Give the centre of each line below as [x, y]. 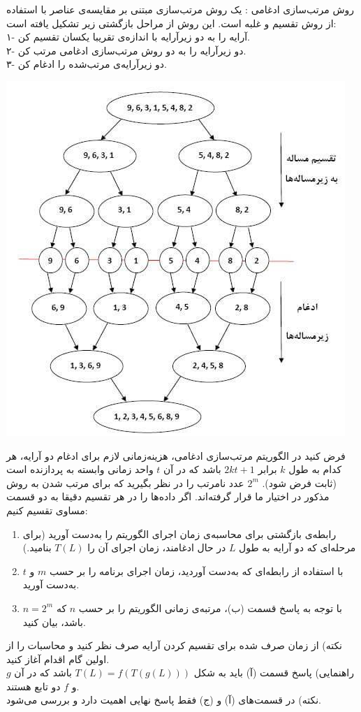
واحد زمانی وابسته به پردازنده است [80, 469]
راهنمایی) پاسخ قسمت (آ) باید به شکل [274, 673]
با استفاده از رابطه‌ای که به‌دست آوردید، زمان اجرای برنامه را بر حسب [196, 571]
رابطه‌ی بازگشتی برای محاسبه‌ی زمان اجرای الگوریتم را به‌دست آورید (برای [179, 533]
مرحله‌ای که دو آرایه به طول [297, 547]
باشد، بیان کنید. [54, 622]
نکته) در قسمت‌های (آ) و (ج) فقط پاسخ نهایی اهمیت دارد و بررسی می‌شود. [164, 700]
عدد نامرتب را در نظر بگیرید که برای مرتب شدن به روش [125, 482]
